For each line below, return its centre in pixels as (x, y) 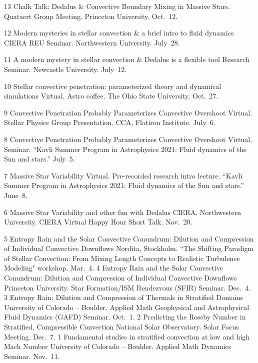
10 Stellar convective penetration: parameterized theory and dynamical (113, 86)
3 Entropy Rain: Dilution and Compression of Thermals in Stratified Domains (124, 297)
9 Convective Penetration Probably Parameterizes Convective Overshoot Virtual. (128, 112)
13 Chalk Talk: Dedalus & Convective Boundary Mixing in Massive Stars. (117, 6)
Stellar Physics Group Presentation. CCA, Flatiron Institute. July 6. (110, 122)
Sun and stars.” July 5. (39, 159)
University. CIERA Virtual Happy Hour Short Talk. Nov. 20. (98, 222)
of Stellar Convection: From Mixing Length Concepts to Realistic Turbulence (122, 258)
